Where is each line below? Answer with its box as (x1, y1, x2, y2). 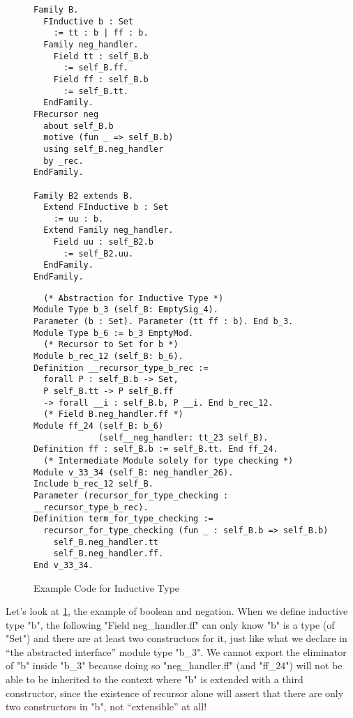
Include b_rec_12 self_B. (33, 479, 153, 489)
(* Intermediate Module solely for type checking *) (43, 455, 294, 466)
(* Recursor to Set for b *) (43, 339, 179, 350)
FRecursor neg (33, 109, 99, 119)
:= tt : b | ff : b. (53, 28, 149, 38)
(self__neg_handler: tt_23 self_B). (98, 432, 269, 443)
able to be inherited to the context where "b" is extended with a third (6, 672, 303, 687)
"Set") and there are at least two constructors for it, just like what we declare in (6, 631, 347, 646)
